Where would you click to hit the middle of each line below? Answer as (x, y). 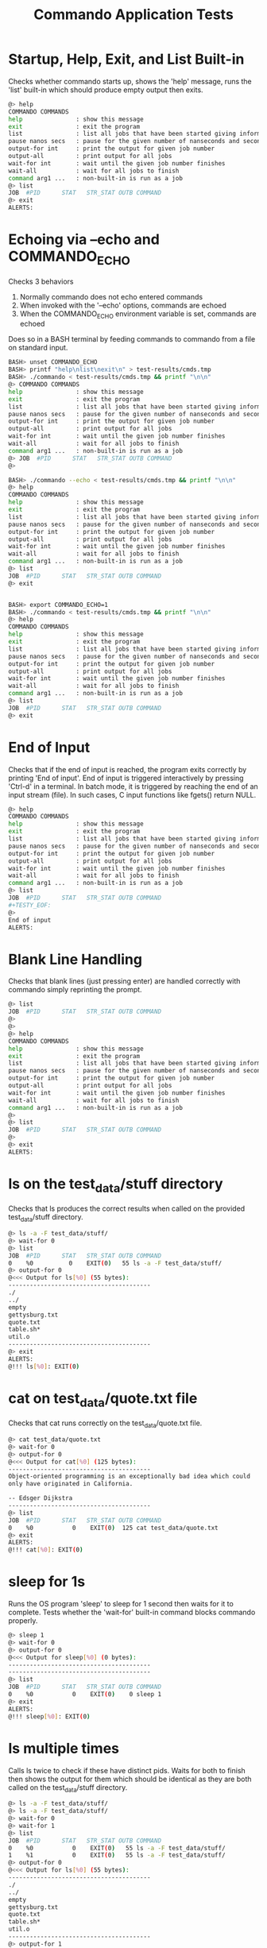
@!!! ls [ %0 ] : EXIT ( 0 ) (44, 1366)
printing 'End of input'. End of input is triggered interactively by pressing (126, 778)
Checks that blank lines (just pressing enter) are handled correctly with (124, 981)
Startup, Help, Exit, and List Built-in (126, 59)
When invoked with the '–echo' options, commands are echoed (123, 305)
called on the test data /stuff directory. (68, 1788)
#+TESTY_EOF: (30, 905)
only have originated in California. (71, 1484)
